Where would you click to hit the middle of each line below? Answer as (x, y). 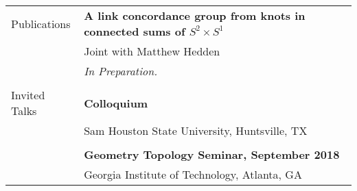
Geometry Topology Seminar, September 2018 (212, 154)
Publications (41, 23)
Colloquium (116, 103)
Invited (28, 95)
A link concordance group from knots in (195, 15)
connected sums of (135, 31)
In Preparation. (121, 71)
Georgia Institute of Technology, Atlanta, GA (193, 174)
